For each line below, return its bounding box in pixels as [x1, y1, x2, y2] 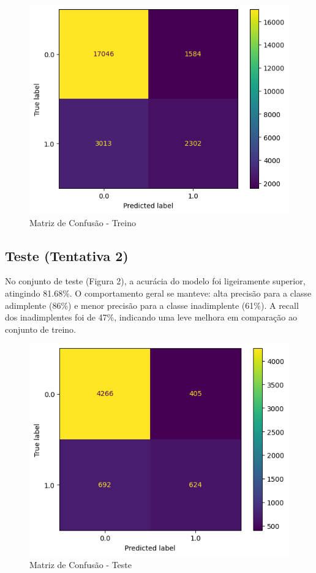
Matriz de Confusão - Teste [29, 558, 132, 571]
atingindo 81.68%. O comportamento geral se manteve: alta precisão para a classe [5, 287, 312, 300]
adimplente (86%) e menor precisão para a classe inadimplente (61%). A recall [5, 298, 299, 311]
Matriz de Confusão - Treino [29, 216, 136, 229]
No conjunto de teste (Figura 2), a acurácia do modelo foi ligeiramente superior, [5, 275, 306, 287]
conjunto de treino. [5, 322, 76, 335]
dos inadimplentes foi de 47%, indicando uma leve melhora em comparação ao [5, 311, 297, 324]
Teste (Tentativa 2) [5, 246, 129, 265]
